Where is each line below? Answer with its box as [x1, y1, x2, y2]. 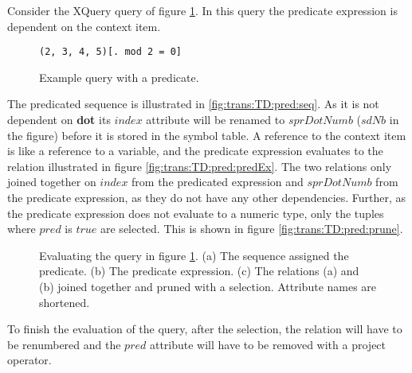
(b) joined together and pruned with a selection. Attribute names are [39, 278, 377, 294]
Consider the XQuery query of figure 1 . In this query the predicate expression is [7, 2, 398, 18]
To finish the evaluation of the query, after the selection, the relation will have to [7, 321, 402, 337]
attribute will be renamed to [146, 111, 285, 128]
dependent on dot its [7, 111, 111, 128]
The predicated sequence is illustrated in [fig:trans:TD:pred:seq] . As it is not [7, 95, 379, 112]
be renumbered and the [7, 336, 121, 352]
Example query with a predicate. [39, 68, 199, 85]
